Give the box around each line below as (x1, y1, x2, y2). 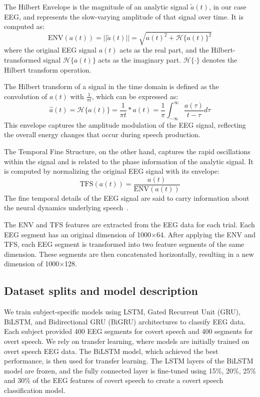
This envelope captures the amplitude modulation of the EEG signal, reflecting (4, 119, 246, 130)
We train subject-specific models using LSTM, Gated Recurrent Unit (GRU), (4, 306, 240, 317)
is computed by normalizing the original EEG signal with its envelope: (4, 166, 219, 176)
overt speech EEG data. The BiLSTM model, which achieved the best (4, 345, 218, 356)
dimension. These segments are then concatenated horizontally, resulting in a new (4, 248, 254, 259)
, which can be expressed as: (91, 91, 178, 101)
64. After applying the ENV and (156, 229, 256, 239)
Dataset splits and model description (4, 283, 198, 298)
